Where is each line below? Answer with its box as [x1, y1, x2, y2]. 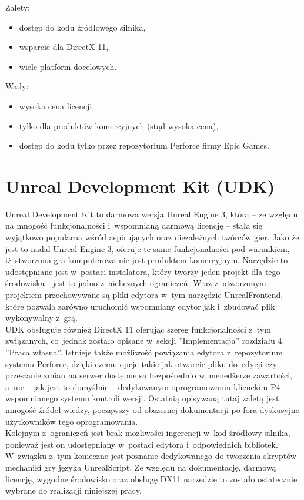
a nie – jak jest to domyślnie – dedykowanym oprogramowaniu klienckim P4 [5, 380, 280, 392]
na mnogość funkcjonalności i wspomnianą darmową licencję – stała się [5, 219, 262, 231]
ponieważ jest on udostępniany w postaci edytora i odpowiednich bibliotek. [5, 438, 278, 450]
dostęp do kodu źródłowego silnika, [19, 21, 146, 33]
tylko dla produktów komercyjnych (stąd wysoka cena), [19, 119, 219, 132]
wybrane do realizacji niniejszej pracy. [5, 484, 142, 496]
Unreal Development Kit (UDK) [5, 173, 275, 197]
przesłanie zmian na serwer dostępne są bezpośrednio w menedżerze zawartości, [5, 369, 292, 381]
